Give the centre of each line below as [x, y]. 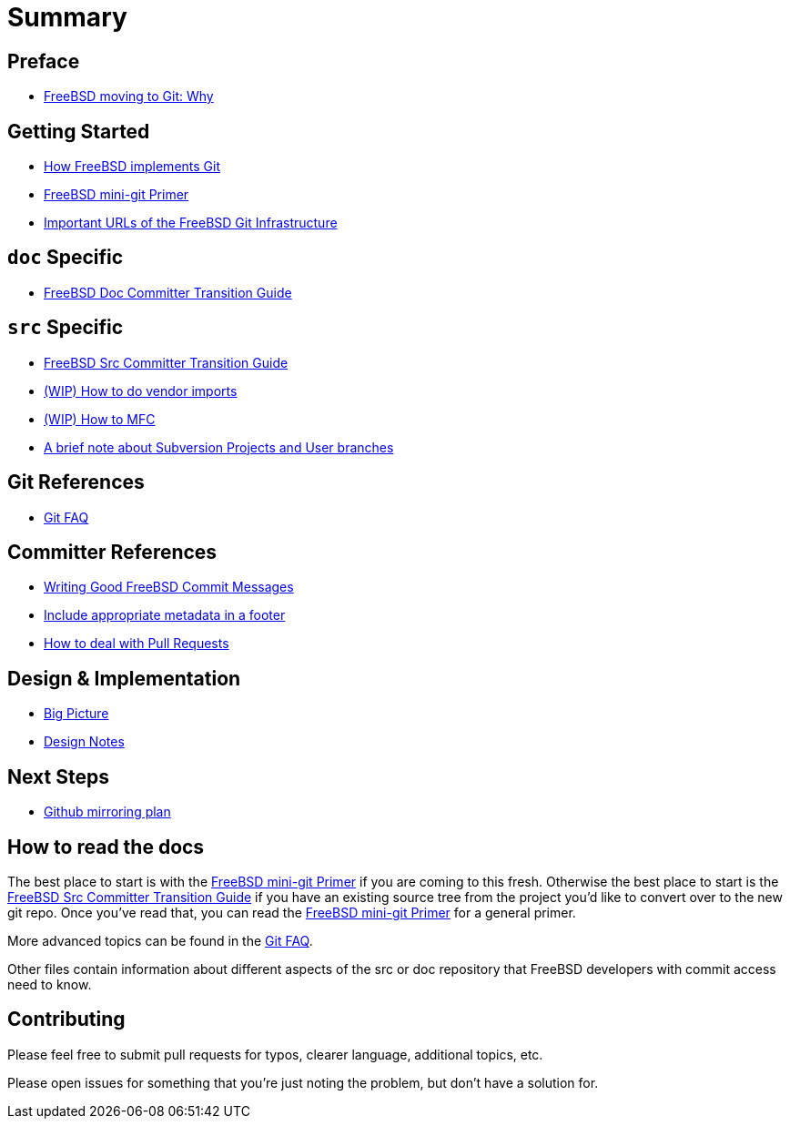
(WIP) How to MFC [100, 419]
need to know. [50, 984]
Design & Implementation [124, 678]
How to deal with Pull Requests [137, 644]
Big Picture [76, 714]
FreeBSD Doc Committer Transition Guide [168, 292]
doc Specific [66, 258]
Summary [67, 17]
